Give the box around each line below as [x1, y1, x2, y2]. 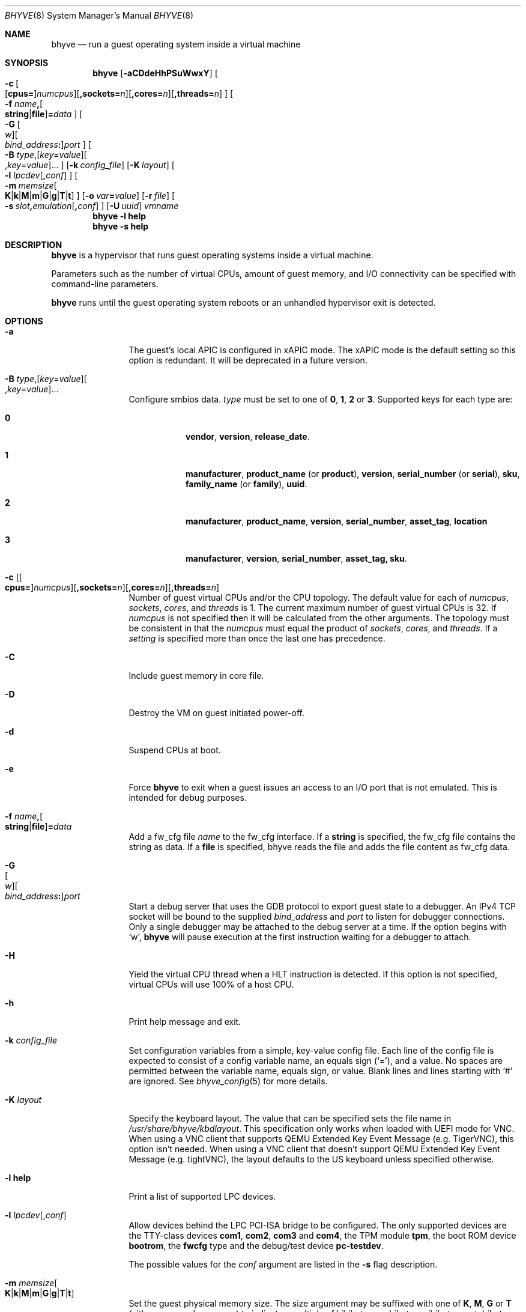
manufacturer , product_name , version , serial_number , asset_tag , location [186, 516, 488, 526]
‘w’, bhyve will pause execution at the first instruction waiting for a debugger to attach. [128, 932, 471, 942]
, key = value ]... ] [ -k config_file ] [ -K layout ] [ [5, 160, 175, 170]
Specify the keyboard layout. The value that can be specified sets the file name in [128, 1113, 452, 1123]
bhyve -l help [92, 211, 147, 221]
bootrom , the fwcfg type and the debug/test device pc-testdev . [128, 1241, 384, 1251]
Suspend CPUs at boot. [128, 745, 221, 755]
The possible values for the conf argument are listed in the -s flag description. [128, 1259, 438, 1269]
